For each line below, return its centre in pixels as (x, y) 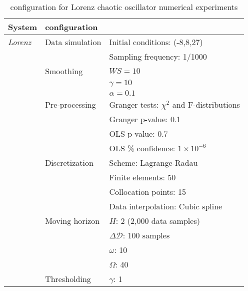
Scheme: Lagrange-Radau (153, 163)
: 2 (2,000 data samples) (158, 221)
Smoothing (64, 71)
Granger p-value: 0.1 (145, 119)
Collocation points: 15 (147, 192)
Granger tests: (134, 104)
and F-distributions (206, 104)
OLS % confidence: (142, 148)
